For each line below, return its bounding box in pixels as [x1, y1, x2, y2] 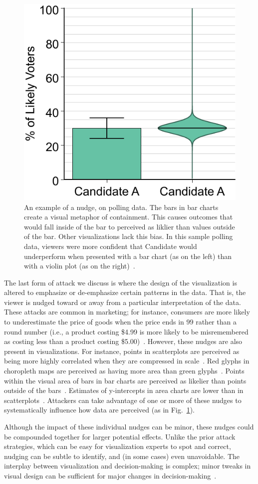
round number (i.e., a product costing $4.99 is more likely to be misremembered [4, 326, 249, 336]
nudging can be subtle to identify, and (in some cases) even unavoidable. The [4, 450, 240, 461]
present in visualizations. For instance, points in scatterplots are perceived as [4, 345, 240, 356]
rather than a [196, 316, 237, 327]
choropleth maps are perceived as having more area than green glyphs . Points [4, 365, 245, 376]
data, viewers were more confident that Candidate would [24, 240, 197, 251]
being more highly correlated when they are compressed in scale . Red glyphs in [4, 355, 250, 366]
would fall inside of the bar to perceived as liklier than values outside [24, 221, 235, 231]
